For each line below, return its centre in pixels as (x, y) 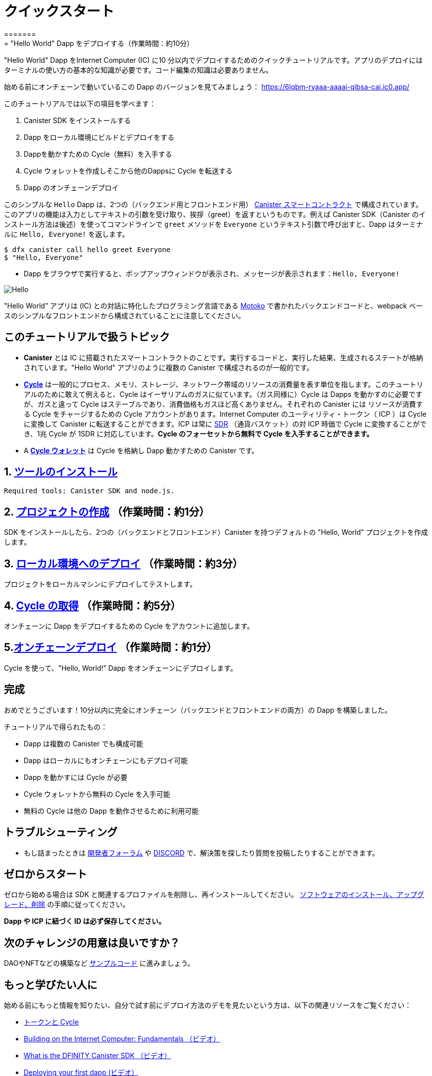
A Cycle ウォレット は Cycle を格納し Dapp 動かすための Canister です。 (141, 450)
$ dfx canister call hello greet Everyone (87, 249)
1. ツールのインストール (61, 472)
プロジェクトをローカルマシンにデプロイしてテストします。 (100, 584)
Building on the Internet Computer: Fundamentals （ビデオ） (122, 1039)
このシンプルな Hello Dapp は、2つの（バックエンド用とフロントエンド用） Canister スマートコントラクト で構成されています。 (213, 204)
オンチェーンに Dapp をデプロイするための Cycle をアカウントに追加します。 (129, 626)
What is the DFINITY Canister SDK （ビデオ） (98, 1056)
